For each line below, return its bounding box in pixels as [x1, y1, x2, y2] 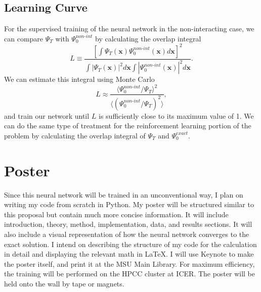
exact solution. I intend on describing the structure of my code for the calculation [4, 238, 257, 249]
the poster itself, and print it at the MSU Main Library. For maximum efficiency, [4, 258, 255, 269]
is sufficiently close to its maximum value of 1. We [99, 110, 254, 121]
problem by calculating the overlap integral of [4, 130, 146, 140]
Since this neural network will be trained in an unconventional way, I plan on [4, 189, 243, 200]
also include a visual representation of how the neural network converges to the [4, 229, 249, 239]
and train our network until [4, 110, 90, 121]
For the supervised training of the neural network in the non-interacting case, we [4, 23, 254, 34]
